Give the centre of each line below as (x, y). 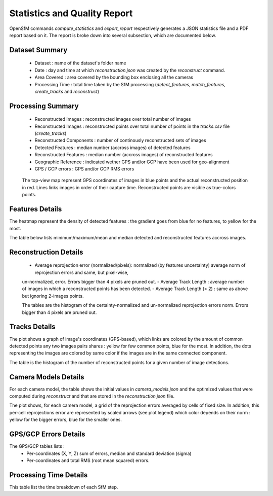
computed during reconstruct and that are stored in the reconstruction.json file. (92, 396)
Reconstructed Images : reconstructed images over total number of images (113, 119)
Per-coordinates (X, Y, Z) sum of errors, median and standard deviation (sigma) (109, 453)
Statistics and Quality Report (71, 13)
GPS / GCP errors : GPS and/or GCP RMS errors (84, 169)
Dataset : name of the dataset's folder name (80, 63)
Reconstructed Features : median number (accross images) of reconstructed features (124, 155)
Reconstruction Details (46, 252)
